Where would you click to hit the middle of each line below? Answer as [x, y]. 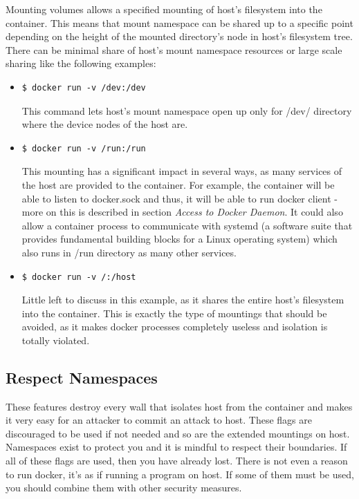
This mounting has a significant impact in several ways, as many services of [182, 171]
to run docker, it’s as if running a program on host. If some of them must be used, [180, 474]
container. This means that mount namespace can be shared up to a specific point [179, 22]
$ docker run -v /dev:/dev [84, 87]
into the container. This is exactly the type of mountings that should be [174, 313]
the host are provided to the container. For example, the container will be [178, 184]
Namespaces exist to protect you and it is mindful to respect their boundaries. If [176, 447]
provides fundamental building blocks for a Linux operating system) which [179, 239]
